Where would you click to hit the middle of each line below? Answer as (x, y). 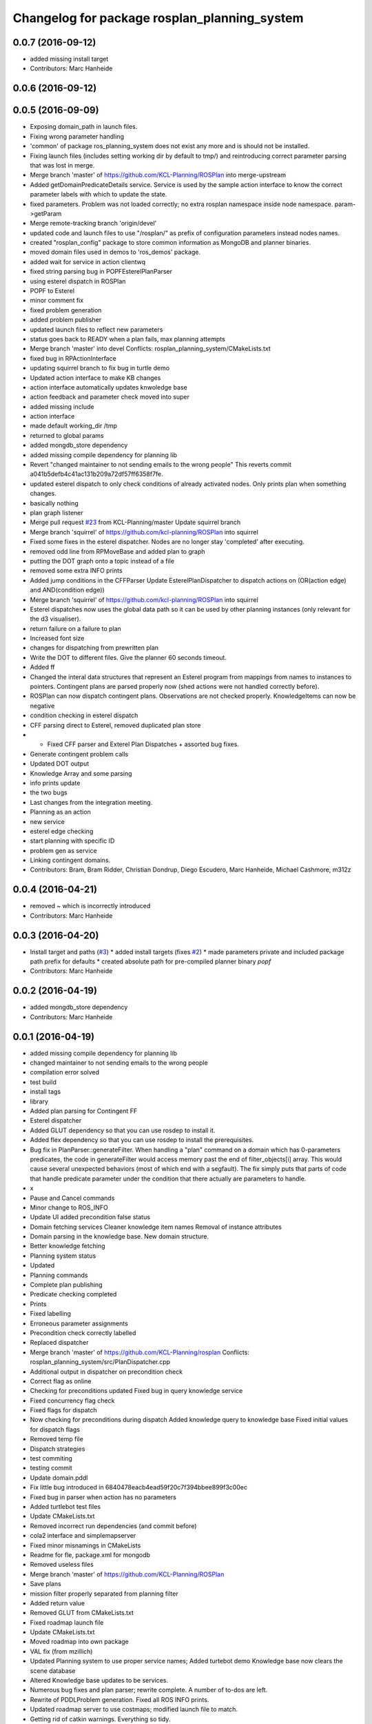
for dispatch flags (55, 1429)
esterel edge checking (62, 831)
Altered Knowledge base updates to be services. (99, 1681)
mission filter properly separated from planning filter (104, 1594)
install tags (45, 1092)
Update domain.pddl (59, 1477)
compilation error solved (65, 1072)
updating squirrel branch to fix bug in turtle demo (100, 368)
